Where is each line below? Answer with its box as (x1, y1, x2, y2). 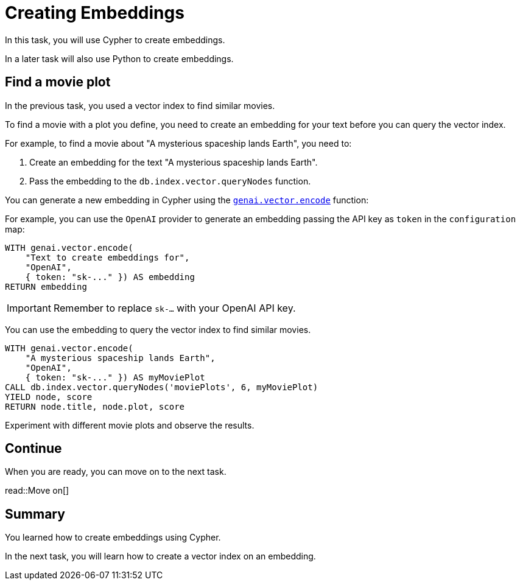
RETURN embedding (5, 281, 87, 292)
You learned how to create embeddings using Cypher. (5, 532, 221, 543)
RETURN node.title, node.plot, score (5, 401, 185, 412)
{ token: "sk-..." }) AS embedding (25, 271, 195, 282)
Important (7, 301, 51, 314)
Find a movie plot (5, 74, 111, 90)
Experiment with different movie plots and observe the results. (5, 419, 255, 430)
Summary (5, 506, 65, 522)
